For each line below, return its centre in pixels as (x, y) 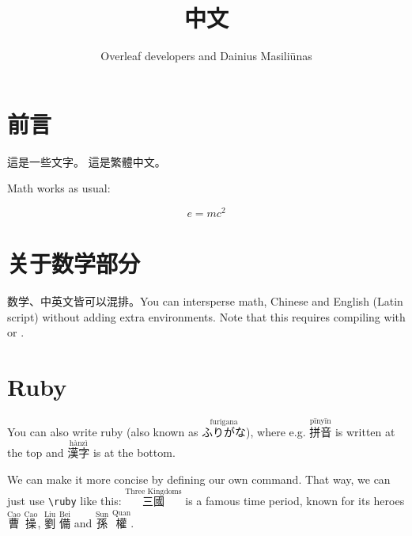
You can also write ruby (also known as (103, 432)
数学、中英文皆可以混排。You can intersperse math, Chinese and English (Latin (205, 301)
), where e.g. (276, 432)
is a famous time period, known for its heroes (295, 501)
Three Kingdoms (153, 491)
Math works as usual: (59, 188)
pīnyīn (320, 421)
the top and (36, 452)
